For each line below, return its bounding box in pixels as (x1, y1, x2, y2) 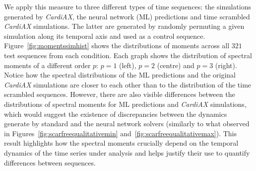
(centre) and (157, 60, 194, 70)
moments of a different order (4, 60, 91, 70)
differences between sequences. (4, 157, 96, 168)
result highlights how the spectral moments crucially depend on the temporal (4, 138, 239, 148)
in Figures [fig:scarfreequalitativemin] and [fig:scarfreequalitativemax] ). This (4, 128, 237, 138)
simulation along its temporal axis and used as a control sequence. (4, 30, 205, 41)
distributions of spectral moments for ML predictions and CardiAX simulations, (4, 98, 247, 109)
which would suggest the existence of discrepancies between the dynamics (4, 108, 227, 119)
